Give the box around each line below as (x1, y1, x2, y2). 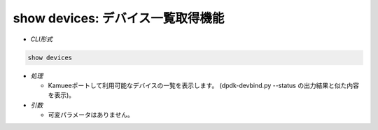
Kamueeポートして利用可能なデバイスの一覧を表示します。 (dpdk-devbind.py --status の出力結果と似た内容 (48, 81, 360, 89)
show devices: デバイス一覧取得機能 (13, 10, 225, 26)
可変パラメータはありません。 (48, 110, 134, 119)
